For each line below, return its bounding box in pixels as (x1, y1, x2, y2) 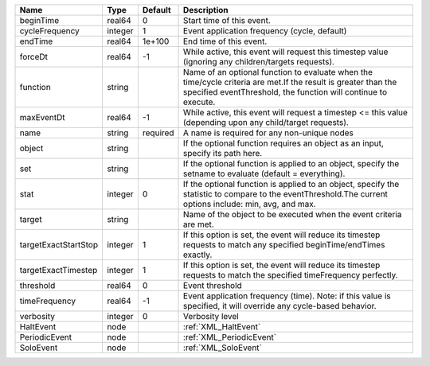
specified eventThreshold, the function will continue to (183, 87, 388, 97)
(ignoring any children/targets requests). (183, 56, 334, 67)
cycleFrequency (19, 25, 80, 36)
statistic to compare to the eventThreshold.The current (183, 189, 388, 199)
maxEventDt (19, 112, 65, 123)
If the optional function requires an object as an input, (183, 138, 384, 149)
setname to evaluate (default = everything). (183, 168, 346, 179)
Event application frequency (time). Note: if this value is (183, 290, 391, 302)
